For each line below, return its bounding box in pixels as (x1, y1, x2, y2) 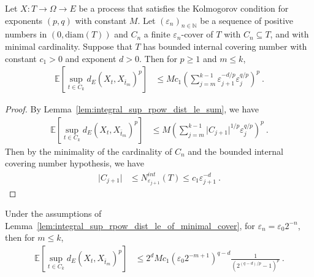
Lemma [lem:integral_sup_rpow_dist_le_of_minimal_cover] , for (5, 219, 255, 232)
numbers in (5, 28, 47, 41)
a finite (144, 28, 170, 41)
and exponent (65, 52, 117, 64)
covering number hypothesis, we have (5, 157, 144, 170)
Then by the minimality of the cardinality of (5, 144, 172, 157)
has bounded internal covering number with (143, 39, 307, 52)
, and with (270, 28, 309, 41)
